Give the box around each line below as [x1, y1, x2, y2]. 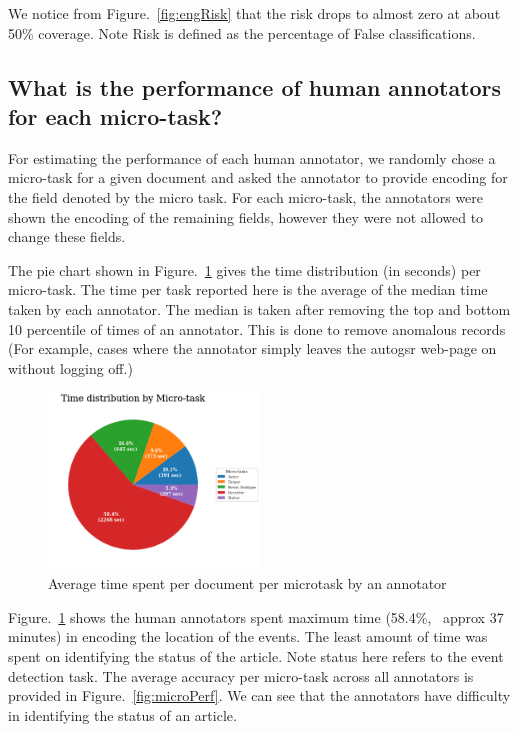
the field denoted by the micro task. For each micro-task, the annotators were [8, 186, 484, 207]
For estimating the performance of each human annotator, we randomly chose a [8, 147, 496, 168]
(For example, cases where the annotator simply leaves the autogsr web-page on [8, 338, 497, 359]
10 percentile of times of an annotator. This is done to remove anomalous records [8, 318, 506, 339]
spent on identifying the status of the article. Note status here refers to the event [8, 645, 504, 666]
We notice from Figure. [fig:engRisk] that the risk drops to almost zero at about [8, 3, 501, 23]
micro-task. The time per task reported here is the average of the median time [8, 279, 488, 300]
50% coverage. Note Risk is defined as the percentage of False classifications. [8, 22, 476, 43]
